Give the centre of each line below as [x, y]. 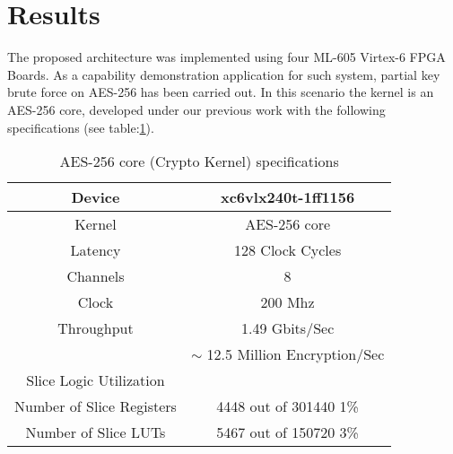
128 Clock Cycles [288, 250]
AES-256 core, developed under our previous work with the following [196, 109]
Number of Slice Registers [96, 406]
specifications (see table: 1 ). [81, 127]
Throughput [96, 328]
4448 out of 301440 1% [287, 406]
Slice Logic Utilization [96, 380]
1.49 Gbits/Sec [287, 328]
